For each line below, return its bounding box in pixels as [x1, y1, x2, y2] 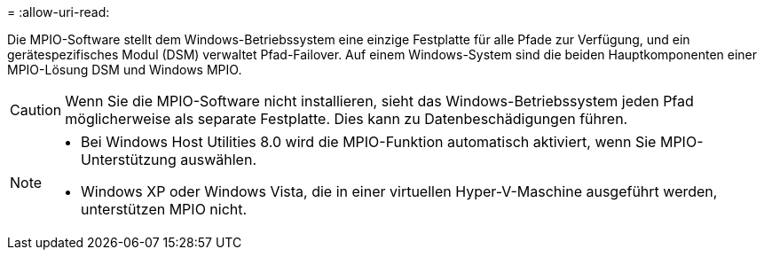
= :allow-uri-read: [7, 4, 110, 19]
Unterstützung [81, 151, 177, 168]
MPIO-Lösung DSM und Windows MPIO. [7, 62, 242, 77]
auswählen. [180, 151, 256, 168]
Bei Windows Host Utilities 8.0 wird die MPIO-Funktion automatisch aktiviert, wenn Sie [81, 133, 657, 151]
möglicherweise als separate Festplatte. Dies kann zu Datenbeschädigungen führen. [65, 110, 628, 128]
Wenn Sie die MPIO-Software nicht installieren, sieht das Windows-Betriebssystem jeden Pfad [65, 92, 694, 110]
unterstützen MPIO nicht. [81, 200, 248, 218]
